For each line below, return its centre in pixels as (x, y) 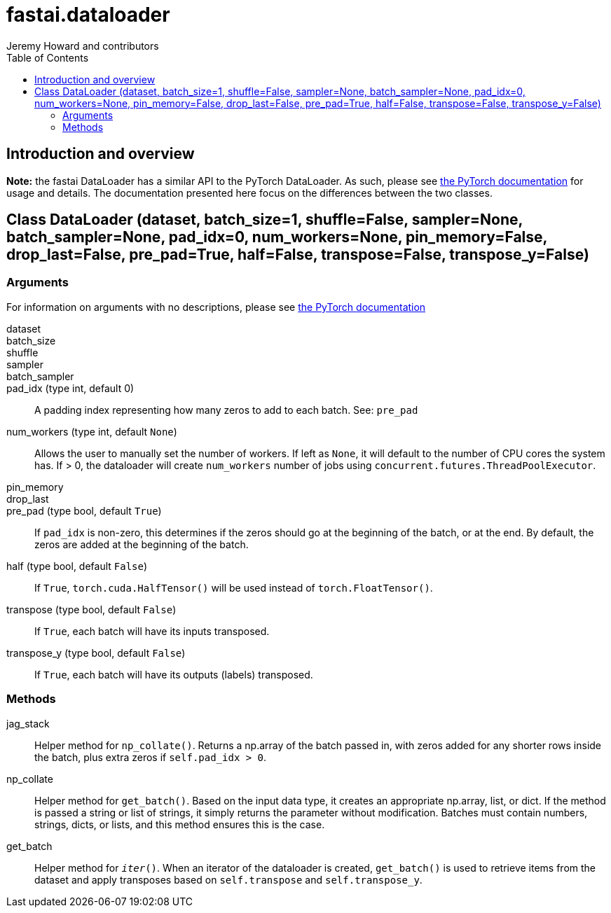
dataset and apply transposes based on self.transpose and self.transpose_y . (228, 879)
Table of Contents (48, 57)
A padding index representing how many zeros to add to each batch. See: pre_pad (226, 410)
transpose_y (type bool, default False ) (96, 653)
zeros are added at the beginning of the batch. (142, 544)
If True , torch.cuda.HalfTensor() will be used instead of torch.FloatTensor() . (234, 587)
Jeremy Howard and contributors (83, 46)
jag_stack (28, 723)
